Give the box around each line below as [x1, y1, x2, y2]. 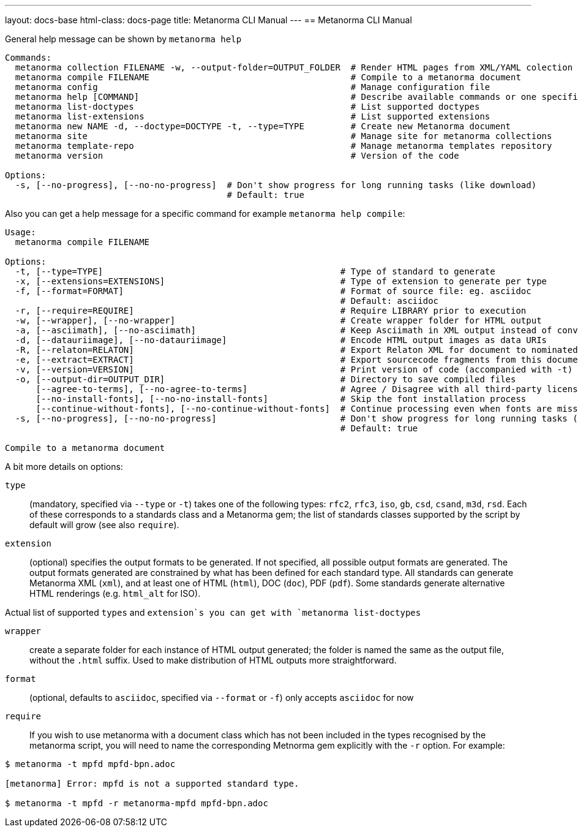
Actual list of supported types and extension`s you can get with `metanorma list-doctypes [5, 607, 421, 618]
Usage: [5, 227, 36, 237]
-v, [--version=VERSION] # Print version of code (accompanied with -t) [15, 365, 573, 374]
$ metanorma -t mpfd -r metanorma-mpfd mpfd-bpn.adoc [5, 798, 268, 808]
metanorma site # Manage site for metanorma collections [15, 131, 552, 141]
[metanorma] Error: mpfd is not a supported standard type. [5, 779, 299, 789]
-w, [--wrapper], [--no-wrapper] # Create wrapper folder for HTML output [15, 316, 542, 325]
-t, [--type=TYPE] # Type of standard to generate [15, 267, 495, 276]
